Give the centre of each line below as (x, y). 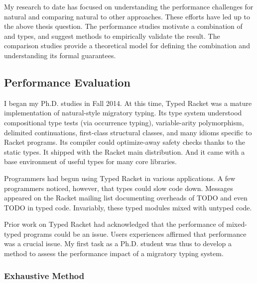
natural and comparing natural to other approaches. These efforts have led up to (127, 16)
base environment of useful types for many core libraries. (91, 161)
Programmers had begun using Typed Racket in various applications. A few (120, 178)
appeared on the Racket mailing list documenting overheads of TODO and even (126, 198)
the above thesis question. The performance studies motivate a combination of (123, 26)
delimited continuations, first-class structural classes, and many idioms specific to (128, 132)
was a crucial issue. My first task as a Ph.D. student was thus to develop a (118, 243)
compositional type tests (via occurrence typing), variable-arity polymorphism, (124, 122)
